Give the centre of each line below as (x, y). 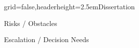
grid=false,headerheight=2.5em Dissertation (69, 6)
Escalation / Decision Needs (46, 39)
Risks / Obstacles (31, 23)
